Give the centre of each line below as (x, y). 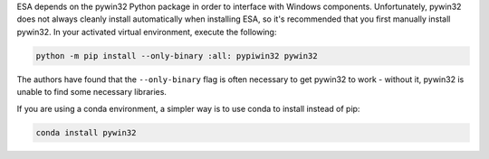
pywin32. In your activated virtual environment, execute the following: (147, 32)
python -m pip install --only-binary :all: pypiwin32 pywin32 (177, 56)
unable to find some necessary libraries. (92, 92)
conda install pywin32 (86, 132)
